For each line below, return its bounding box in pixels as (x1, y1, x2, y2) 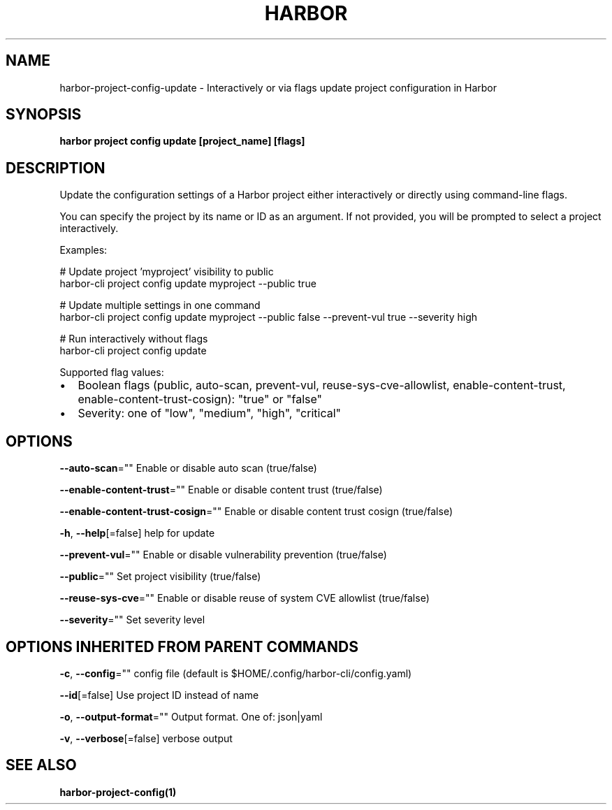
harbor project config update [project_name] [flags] (59, 135, 305, 147)
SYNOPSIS (6, 106, 82, 124)
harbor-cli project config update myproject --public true (59, 277, 316, 290)
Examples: (59, 244, 108, 256)
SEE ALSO (6, 756, 77, 774)
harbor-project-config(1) (59, 786, 177, 798)
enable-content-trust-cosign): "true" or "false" (78, 392, 322, 407)
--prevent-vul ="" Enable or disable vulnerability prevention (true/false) (59, 549, 387, 561)
